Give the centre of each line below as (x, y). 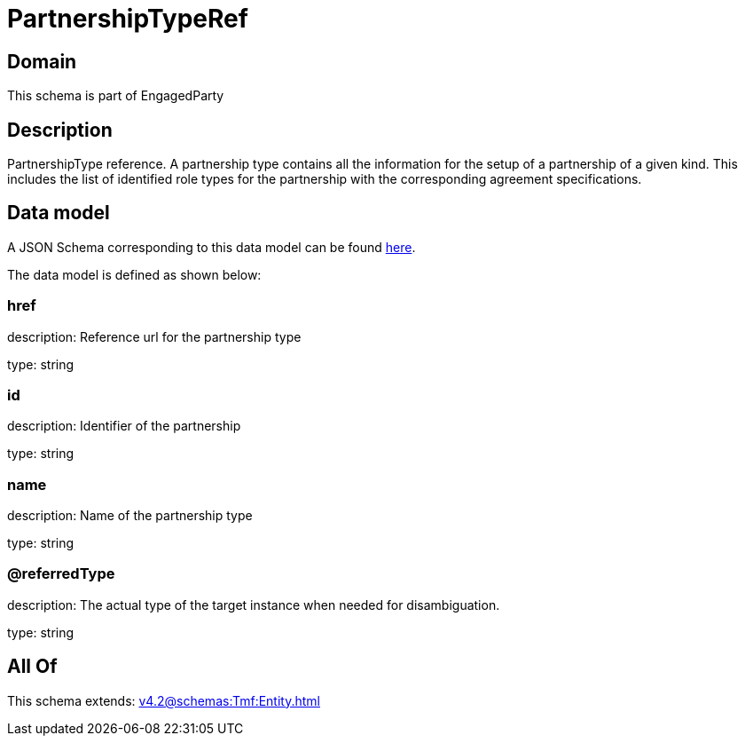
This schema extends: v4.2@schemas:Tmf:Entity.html (164, 700)
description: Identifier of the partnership (124, 426)
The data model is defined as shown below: (134, 274)
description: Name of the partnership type (130, 516)
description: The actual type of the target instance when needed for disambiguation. (254, 605)
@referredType (61, 574)
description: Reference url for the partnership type (154, 336)
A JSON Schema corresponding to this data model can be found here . (212, 247)
